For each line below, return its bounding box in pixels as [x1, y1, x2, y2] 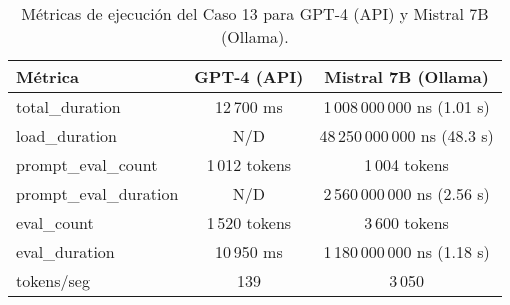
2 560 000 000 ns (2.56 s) [323, 182, 490, 205]
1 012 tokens [206, 153, 292, 176]
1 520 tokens [206, 211, 292, 234]
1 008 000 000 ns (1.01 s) [323, 95, 490, 118]
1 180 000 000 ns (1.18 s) [323, 240, 490, 263]
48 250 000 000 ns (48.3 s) [319, 124, 494, 147]
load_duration [16, 124, 117, 147]
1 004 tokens [364, 153, 449, 176]
